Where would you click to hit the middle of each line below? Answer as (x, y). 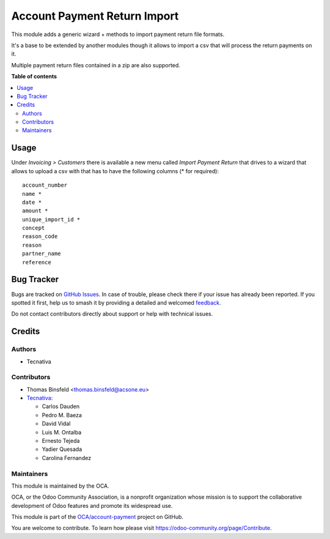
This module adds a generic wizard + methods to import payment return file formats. (118, 34)
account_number (45, 185)
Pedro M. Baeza (62, 415)
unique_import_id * (51, 219)
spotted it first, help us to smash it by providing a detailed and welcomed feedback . (116, 302)
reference (37, 262)
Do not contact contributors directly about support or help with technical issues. (112, 314)
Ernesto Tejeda (61, 440)
